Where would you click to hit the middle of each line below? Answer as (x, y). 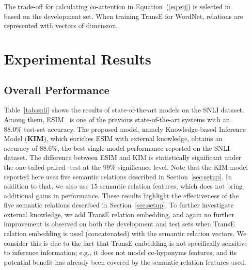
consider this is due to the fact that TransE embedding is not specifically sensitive (126, 243)
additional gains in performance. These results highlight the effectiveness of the (121, 195)
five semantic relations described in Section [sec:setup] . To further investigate (119, 205)
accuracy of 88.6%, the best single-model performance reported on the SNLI (117, 148)
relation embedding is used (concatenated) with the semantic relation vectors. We (125, 233)
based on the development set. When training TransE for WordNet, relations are (124, 16)
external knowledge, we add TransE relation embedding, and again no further (119, 214)
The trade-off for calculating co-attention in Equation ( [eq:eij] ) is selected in (117, 6)
